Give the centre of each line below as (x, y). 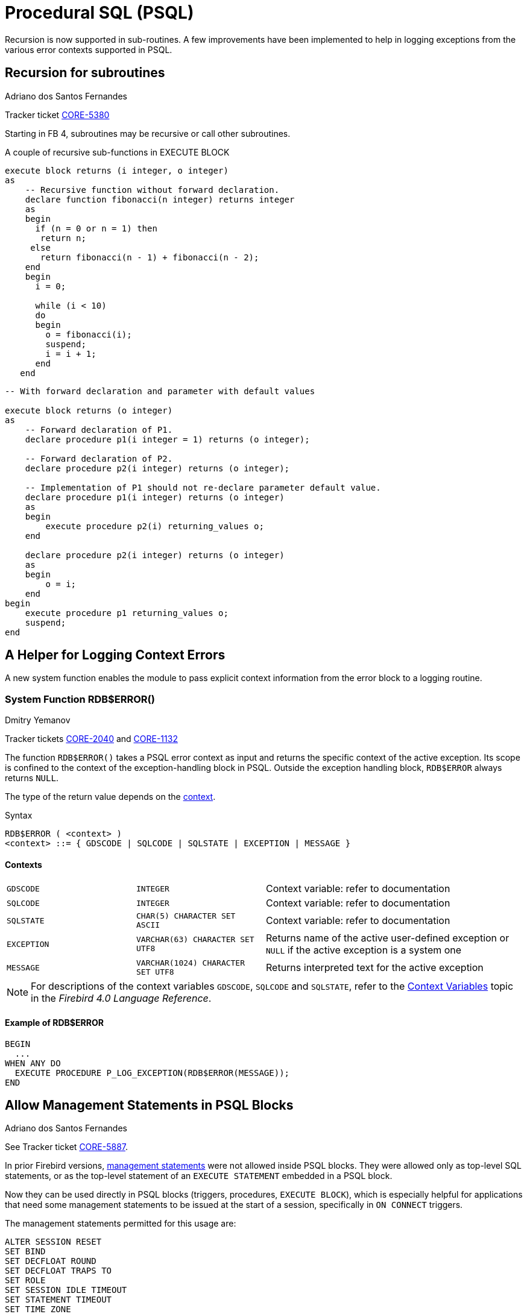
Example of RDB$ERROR (54, 1023)
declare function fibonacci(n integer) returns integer (160, 199)
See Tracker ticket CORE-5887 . (67, 1147)
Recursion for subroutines (85, 73)
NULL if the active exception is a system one (364, 950)
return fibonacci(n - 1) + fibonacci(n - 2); (150, 257)
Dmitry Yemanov (38, 720)
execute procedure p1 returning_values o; (127, 613)
